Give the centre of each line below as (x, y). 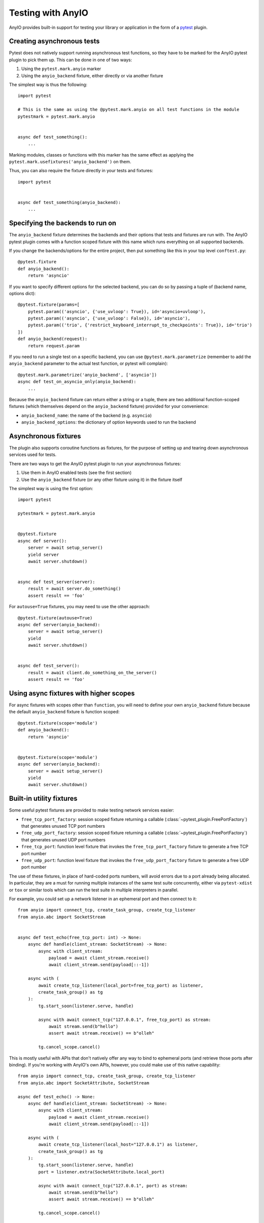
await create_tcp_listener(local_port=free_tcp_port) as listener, (121, 985)
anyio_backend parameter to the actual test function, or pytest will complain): (88, 363)
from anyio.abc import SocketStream (62, 917)
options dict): (22, 293)
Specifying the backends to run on (63, 223)
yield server (43, 555)
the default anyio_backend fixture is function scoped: (64, 712)
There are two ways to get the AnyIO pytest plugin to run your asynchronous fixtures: (95, 464)
